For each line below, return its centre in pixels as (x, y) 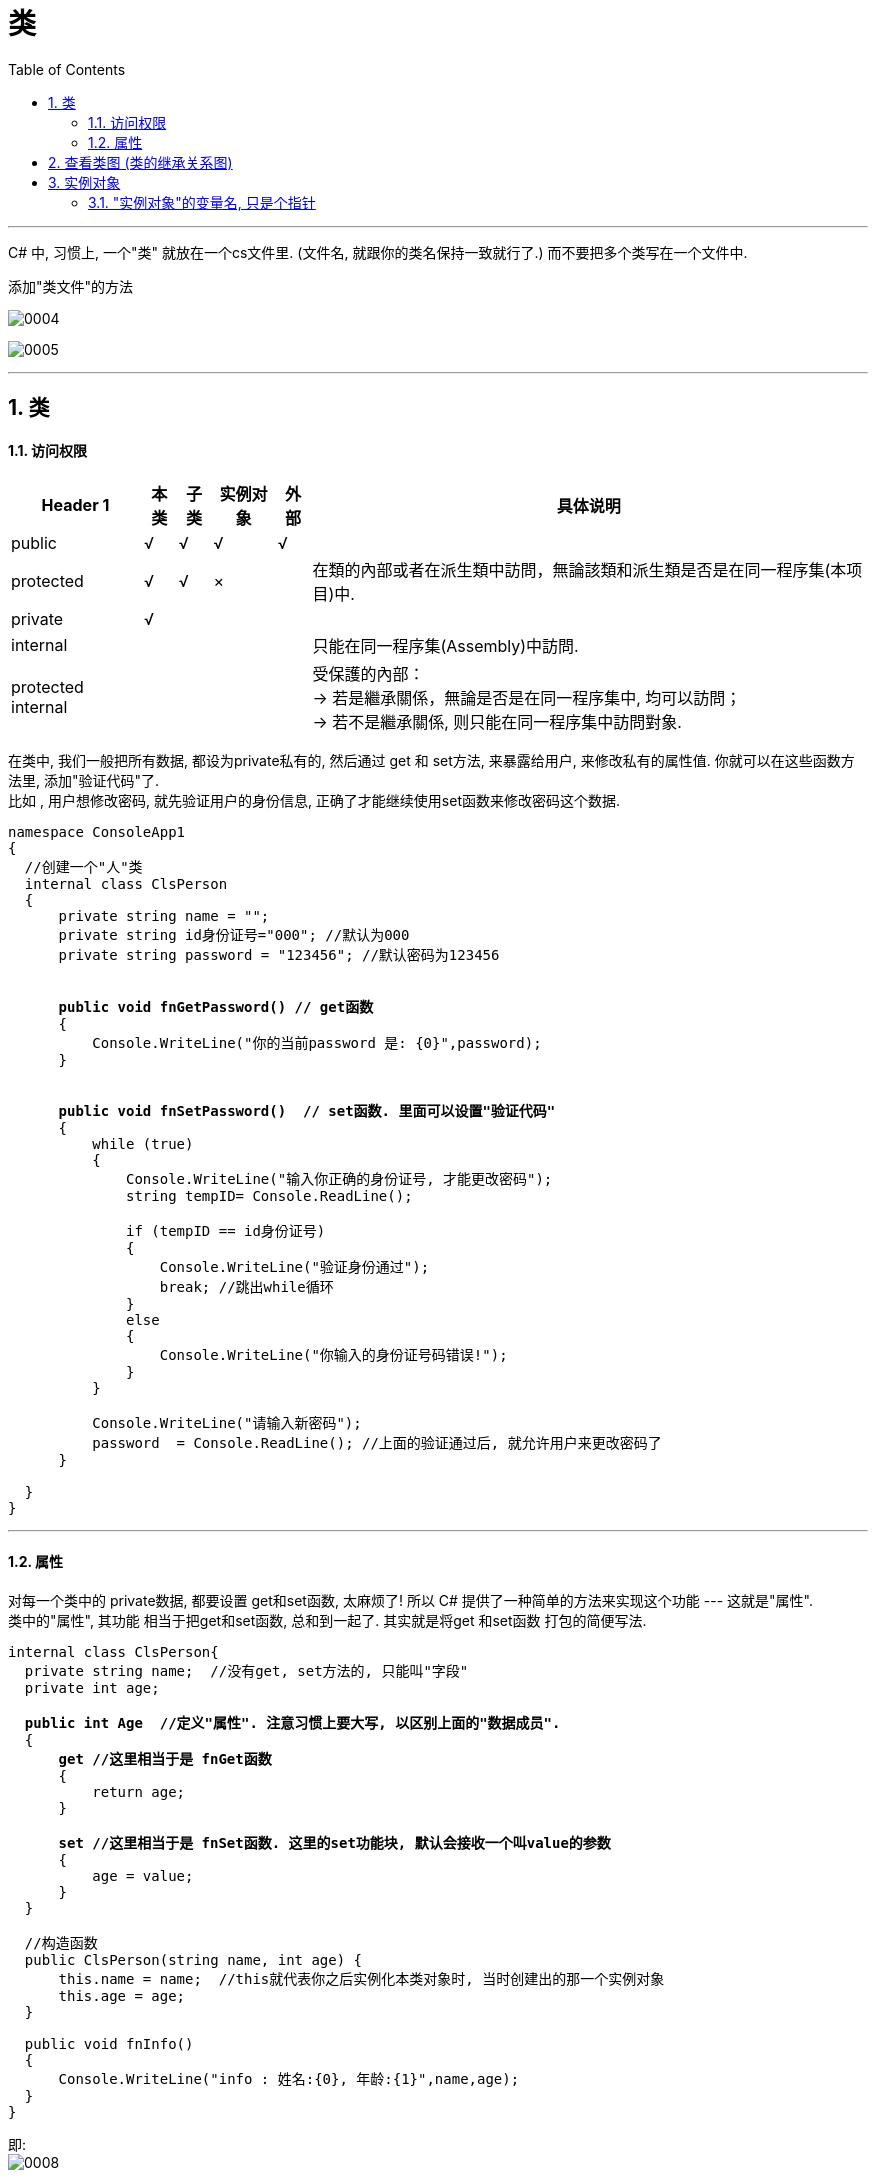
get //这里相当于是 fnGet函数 (165, 1758)
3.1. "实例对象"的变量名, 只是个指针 (202, 202)
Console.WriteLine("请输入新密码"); (227, 1423)
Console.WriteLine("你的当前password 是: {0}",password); (317, 1043)
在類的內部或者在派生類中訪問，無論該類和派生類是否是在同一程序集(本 (579, 570)
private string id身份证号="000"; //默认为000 (234, 935)
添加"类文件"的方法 (71, 286)
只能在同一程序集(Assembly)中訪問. (445, 646)
